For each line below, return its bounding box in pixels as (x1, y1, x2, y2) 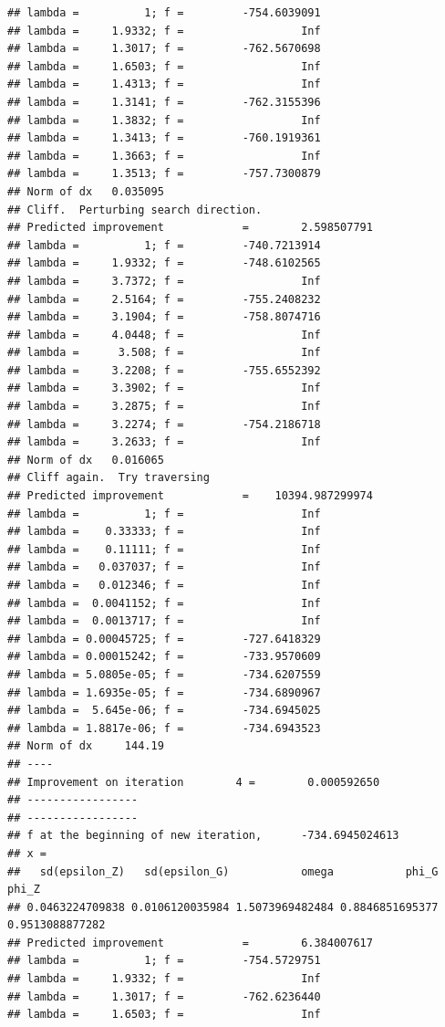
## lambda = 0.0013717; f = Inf (7, 614, 321, 628)
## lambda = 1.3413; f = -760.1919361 (7, 131, 321, 145)
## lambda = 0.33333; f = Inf (7, 525, 321, 539)
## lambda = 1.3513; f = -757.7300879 (7, 167, 321, 181)
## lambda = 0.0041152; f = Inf (7, 596, 321, 610)
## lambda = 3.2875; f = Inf (7, 400, 321, 414)
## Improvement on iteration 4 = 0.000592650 (7, 775, 380, 789)
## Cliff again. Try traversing (7, 471, 210, 485)
